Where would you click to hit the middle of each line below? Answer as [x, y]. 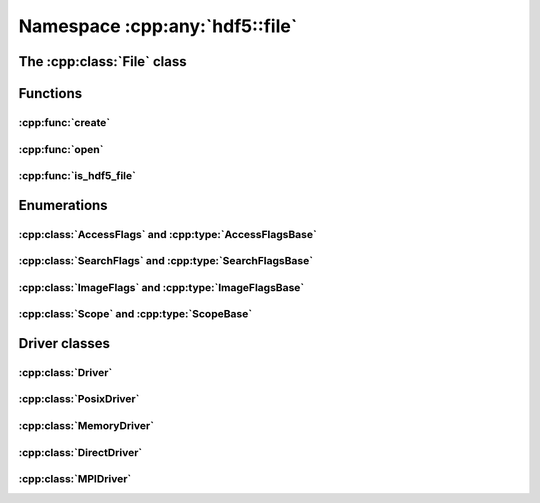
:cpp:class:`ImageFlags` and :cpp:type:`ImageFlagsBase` [161, 287]
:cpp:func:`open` [61, 149]
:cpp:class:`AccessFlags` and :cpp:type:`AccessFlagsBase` [167, 234]
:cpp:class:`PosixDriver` [79, 399]
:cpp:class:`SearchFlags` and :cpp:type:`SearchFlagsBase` [166, 261]
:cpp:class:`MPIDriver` [75, 479]
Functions [50, 93]
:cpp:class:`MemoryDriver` [86, 426]
